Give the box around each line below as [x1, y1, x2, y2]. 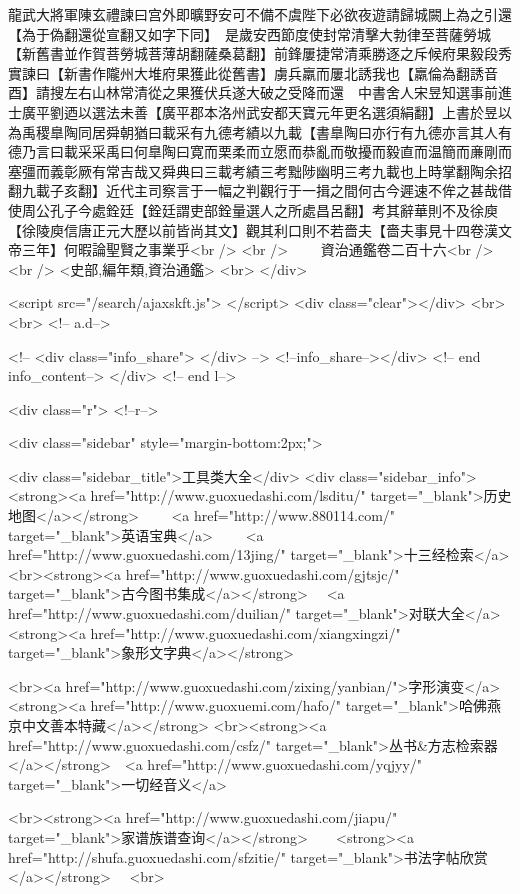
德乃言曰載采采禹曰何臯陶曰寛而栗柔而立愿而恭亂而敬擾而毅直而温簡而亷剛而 [8, 141, 512, 162]
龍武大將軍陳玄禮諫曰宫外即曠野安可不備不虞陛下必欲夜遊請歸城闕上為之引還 [8, 4, 512, 24]
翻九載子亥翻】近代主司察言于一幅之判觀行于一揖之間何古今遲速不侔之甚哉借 [8, 180, 512, 201]
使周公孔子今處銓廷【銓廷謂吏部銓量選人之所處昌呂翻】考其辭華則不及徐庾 [8, 199, 498, 220]
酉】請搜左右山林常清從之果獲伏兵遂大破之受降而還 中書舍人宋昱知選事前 [8, 82, 498, 103]
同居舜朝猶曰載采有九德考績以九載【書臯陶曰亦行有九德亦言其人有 [77, 121, 512, 142]
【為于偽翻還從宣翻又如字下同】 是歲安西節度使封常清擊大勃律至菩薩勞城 [8, 23, 491, 44]
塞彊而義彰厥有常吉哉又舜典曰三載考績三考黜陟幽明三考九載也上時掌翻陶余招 [8, 160, 512, 181]
